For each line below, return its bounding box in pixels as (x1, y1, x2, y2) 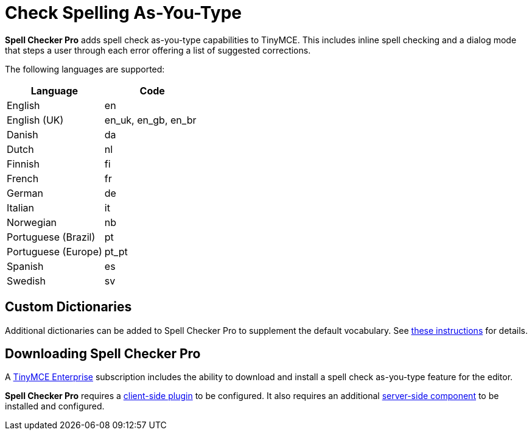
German (7, 186, 43, 199)
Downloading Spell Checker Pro (5, 346, 201, 362)
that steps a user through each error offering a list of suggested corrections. (5, 44, 311, 55)
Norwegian (7, 216, 57, 228)
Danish (7, 128, 38, 141)
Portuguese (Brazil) (7, 230, 96, 243)
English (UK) (7, 113, 64, 126)
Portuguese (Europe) (7, 245, 102, 258)
